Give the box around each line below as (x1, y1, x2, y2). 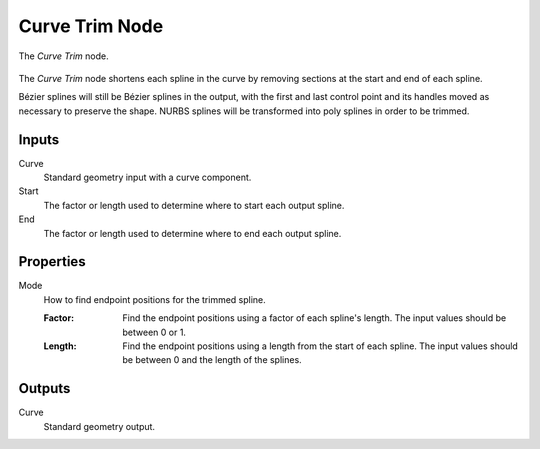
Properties (18, 253, 86, 270)
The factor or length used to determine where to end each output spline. (43, 227, 342, 239)
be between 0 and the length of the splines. (122, 354, 302, 366)
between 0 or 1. (122, 326, 187, 338)
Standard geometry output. (43, 420, 155, 432)
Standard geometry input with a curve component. (43, 171, 252, 184)
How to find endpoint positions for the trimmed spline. (43, 293, 267, 305)
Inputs (18, 131, 60, 148)
